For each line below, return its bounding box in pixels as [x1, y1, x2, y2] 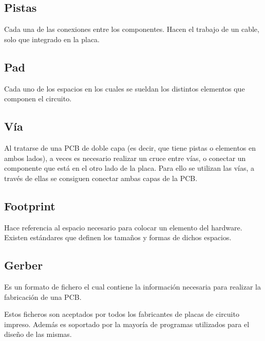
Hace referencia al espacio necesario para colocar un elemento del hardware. [4, 222, 242, 232]
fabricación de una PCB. [4, 291, 82, 302]
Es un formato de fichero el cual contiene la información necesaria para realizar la [4, 281, 261, 292]
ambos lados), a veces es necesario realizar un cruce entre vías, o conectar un [4, 152, 246, 163]
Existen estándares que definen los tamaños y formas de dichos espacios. [4, 232, 232, 243]
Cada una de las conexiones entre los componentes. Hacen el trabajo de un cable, [4, 24, 259, 34]
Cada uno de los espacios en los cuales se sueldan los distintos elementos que [4, 83, 245, 94]
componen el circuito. [4, 93, 72, 104]
